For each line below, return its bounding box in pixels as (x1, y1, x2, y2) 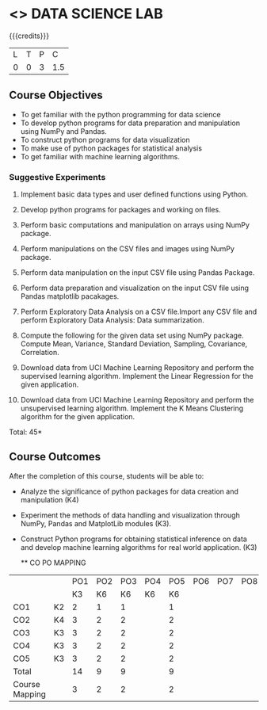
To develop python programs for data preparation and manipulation (20, 118, 241, 128)
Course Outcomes (9, 450, 101, 464)
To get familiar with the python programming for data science (20, 109, 221, 119)
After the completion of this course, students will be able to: (9, 471, 204, 480)
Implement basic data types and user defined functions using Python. (20, 189, 249, 199)
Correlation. (20, 348, 60, 357)
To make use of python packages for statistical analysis (20, 143, 203, 153)
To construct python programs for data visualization (20, 135, 190, 144)
